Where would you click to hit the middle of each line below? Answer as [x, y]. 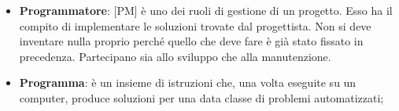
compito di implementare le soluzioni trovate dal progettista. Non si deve [195, 25]
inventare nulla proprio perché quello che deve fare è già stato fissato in [191, 41]
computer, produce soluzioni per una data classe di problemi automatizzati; [201, 97]
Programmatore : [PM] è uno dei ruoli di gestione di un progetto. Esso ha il [206, 10]
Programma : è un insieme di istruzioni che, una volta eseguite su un [188, 82]
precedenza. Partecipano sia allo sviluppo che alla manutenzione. [175, 56]
